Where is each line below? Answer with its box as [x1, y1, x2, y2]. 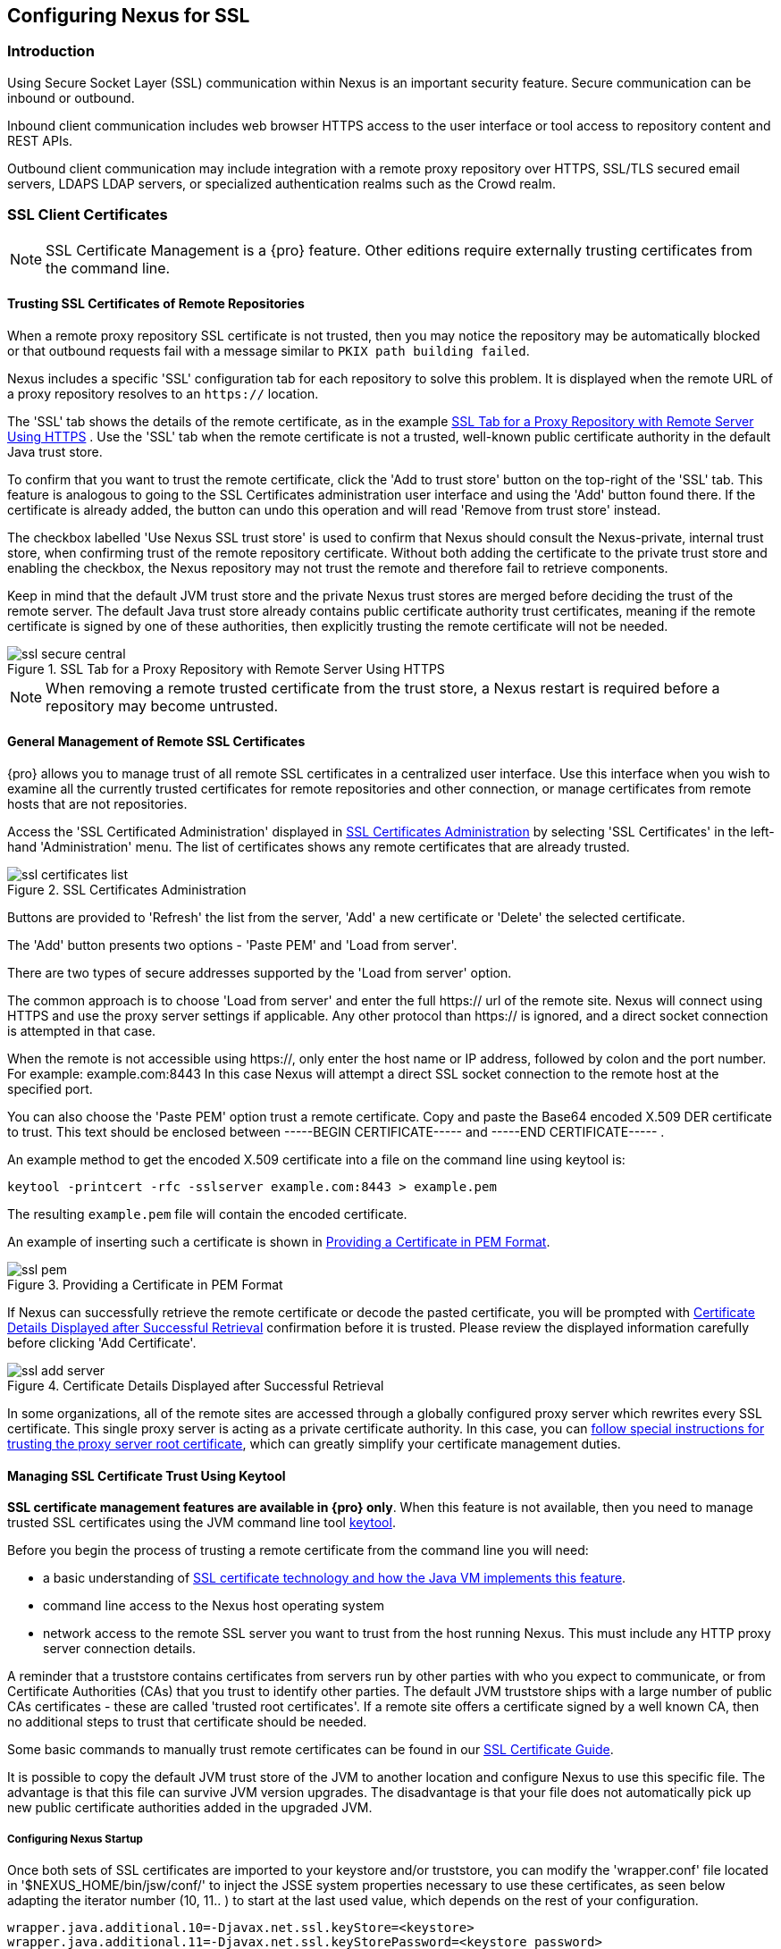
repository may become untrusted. [46, 696, 279, 715]
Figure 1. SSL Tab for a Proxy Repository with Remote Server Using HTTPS [7, 660, 445, 676]
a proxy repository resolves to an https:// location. [7, 385, 319, 401]
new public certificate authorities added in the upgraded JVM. [7, 1800, 373, 1816]
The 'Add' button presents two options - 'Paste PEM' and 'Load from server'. [7, 937, 458, 953]
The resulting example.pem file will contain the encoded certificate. [7, 1206, 407, 1222]
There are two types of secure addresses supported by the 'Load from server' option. [7, 964, 512, 980]
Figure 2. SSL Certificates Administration [7, 881, 247, 897]
